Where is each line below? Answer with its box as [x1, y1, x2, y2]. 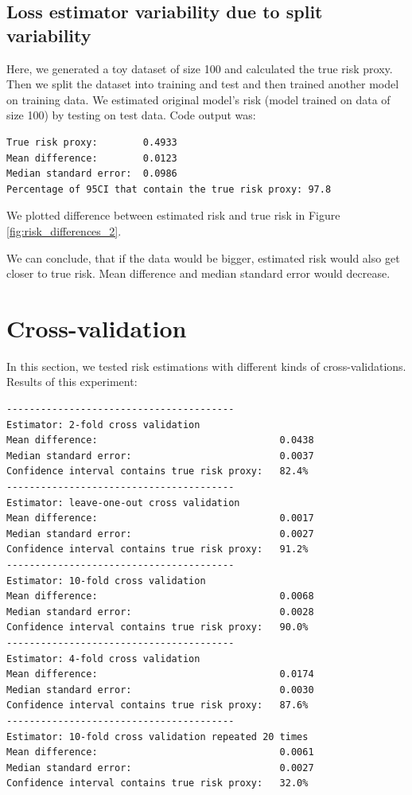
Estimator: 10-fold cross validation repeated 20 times [6, 731, 309, 742]
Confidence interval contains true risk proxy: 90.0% [6, 622, 309, 633]
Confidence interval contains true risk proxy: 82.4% [6, 466, 309, 477]
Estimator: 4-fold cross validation [6, 653, 200, 664]
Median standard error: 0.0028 [6, 606, 314, 618]
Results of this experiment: [6, 373, 138, 390]
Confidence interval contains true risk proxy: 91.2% [6, 544, 309, 555]
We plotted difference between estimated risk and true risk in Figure [6, 207, 340, 224]
